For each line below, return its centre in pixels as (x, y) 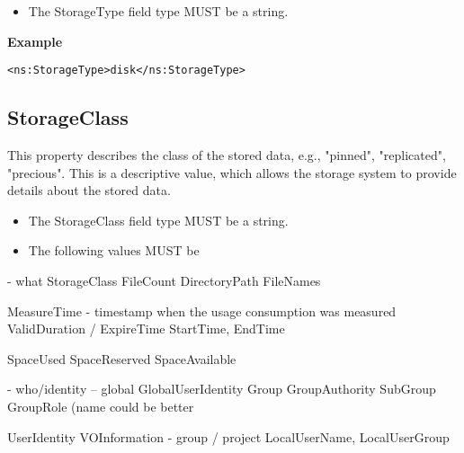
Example (35, 41)
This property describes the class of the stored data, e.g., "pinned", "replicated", (227, 155)
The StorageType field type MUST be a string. (158, 11)
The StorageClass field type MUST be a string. (158, 220)
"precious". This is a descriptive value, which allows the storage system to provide (232, 172)
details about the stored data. (89, 190)
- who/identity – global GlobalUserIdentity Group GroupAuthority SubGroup (222, 389)
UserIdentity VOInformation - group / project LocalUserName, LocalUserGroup (228, 436)
